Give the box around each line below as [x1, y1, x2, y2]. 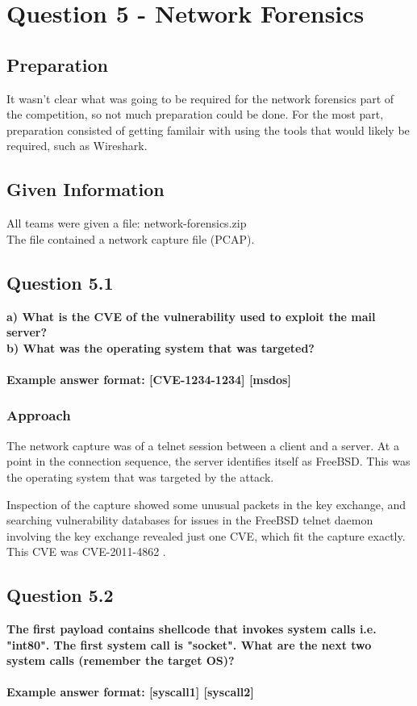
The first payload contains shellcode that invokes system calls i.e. [6, 620, 377, 637]
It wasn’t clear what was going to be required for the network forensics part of [6, 90, 394, 107]
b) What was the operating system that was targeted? [6, 339, 315, 356]
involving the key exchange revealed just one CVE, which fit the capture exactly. [6, 527, 406, 544]
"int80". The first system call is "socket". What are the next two [6, 636, 372, 653]
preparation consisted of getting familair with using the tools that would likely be [6, 121, 410, 138]
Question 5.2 [6, 583, 114, 608]
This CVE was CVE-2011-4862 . [6, 543, 166, 560]
